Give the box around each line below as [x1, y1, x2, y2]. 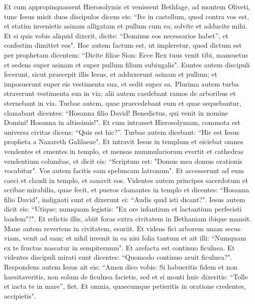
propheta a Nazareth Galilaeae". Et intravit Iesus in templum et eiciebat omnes [4, 136, 243, 147]
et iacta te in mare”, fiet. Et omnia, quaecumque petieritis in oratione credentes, [4, 281, 246, 291]
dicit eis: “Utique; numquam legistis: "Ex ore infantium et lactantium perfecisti [4, 204, 242, 214]
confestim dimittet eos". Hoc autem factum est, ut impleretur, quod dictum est [4, 40, 242, 50]
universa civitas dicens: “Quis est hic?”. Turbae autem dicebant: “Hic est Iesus [4, 126, 239, 137]
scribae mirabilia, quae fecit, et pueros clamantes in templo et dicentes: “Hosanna [4, 184, 250, 195]
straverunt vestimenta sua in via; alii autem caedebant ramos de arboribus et [4, 88, 236, 98]
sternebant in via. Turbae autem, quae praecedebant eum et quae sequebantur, [4, 97, 241, 108]
